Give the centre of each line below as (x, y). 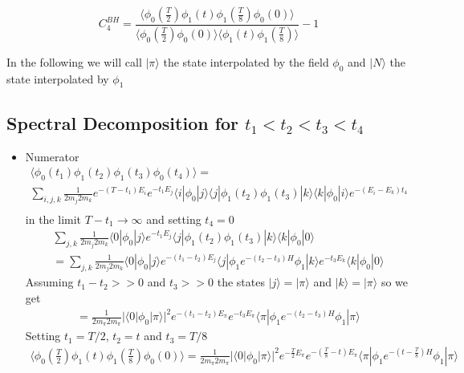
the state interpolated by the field (246, 61)
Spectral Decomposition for (123, 122)
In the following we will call (74, 61)
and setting (174, 219)
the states (241, 282)
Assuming (49, 282)
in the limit (53, 219)
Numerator (52, 156)
